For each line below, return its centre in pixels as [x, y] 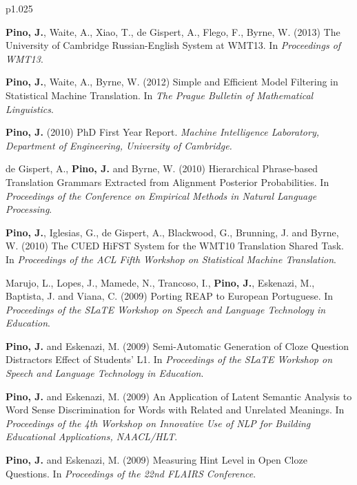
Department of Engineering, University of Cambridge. [119, 145]
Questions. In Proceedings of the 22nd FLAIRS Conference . [131, 473]
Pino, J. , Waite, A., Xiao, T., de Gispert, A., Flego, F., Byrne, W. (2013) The [173, 31]
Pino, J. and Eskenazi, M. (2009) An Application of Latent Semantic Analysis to [179, 396]
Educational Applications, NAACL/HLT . [92, 436]
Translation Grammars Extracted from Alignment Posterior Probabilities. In [167, 182]
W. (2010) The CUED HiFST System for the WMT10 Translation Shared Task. [175, 246]
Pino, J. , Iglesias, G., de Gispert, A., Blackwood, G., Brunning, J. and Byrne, [172, 232]
